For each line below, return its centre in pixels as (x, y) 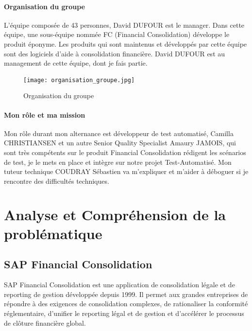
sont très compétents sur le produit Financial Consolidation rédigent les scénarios (125, 152)
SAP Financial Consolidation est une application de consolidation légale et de (119, 285)
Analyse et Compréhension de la (115, 214)
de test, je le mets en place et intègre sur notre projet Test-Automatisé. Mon (118, 162)
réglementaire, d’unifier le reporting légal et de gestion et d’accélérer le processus (124, 313)
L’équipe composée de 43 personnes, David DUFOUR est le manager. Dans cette (124, 25)
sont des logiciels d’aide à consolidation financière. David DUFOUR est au (115, 53)
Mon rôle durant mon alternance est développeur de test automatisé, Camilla (119, 133)
